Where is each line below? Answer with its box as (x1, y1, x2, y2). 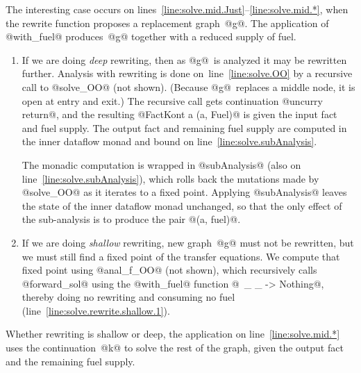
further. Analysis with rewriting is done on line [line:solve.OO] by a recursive (22, 66, 353, 81)
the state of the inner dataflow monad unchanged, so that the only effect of (22, 198, 342, 213)
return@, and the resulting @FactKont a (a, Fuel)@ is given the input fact (22, 107, 337, 122)
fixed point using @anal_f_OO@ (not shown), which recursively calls (22, 263, 317, 277)
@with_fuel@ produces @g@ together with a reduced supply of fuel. (6, 29, 296, 44)
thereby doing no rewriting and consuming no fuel (22, 290, 235, 304)
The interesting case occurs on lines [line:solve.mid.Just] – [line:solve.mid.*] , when (6, 2, 349, 16)
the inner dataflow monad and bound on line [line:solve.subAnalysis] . (22, 134, 317, 149)
